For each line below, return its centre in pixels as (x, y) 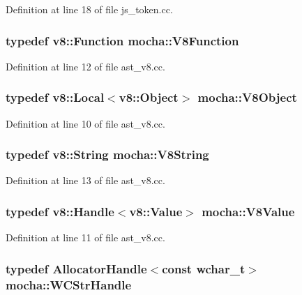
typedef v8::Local (55, 97)
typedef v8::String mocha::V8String (107, 154)
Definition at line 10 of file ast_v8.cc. (85, 123)
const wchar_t (204, 268)
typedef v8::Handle (60, 211)
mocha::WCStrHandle (69, 284)
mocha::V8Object (247, 97)
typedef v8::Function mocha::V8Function (122, 40)
